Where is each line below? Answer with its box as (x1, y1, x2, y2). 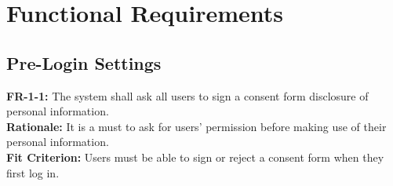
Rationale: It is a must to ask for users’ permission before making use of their (6, 118, 387, 134)
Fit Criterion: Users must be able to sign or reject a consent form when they (6, 148, 384, 165)
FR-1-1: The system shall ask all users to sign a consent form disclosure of (6, 87, 369, 104)
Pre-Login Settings (6, 50, 162, 75)
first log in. (6, 164, 60, 181)
